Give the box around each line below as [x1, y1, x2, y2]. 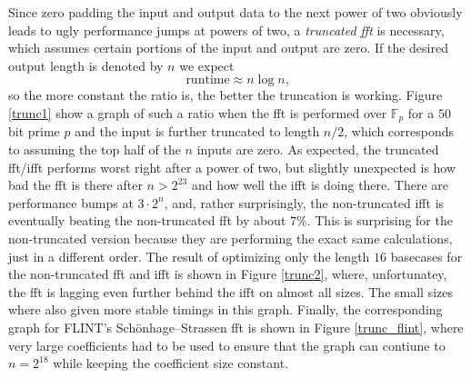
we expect [179, 55, 235, 75]
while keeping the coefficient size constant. [53, 353, 289, 373]
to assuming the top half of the [8, 140, 181, 159]
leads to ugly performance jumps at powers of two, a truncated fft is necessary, [8, 20, 445, 39]
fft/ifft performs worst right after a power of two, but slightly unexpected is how [8, 157, 456, 176]
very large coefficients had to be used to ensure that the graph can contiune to [8, 335, 446, 354]
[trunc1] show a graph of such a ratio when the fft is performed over [8, 103, 387, 122]
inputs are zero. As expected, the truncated [196, 140, 439, 159]
